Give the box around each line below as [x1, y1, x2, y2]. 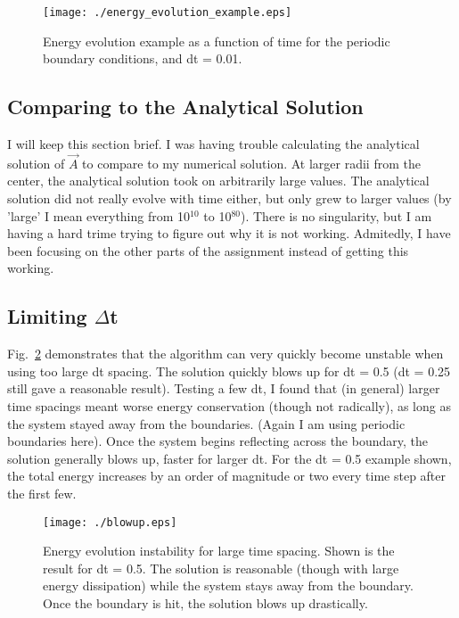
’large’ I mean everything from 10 [7, 206, 191, 225]
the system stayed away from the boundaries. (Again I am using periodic [7, 414, 406, 433]
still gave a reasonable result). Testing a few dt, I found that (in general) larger [7, 379, 440, 398]
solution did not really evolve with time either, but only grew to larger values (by [7, 189, 452, 208]
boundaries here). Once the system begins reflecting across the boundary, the [7, 432, 428, 450]
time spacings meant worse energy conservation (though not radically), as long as [7, 397, 451, 415]
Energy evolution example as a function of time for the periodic [43, 31, 390, 50]
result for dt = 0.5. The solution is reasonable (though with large [43, 558, 399, 577]
